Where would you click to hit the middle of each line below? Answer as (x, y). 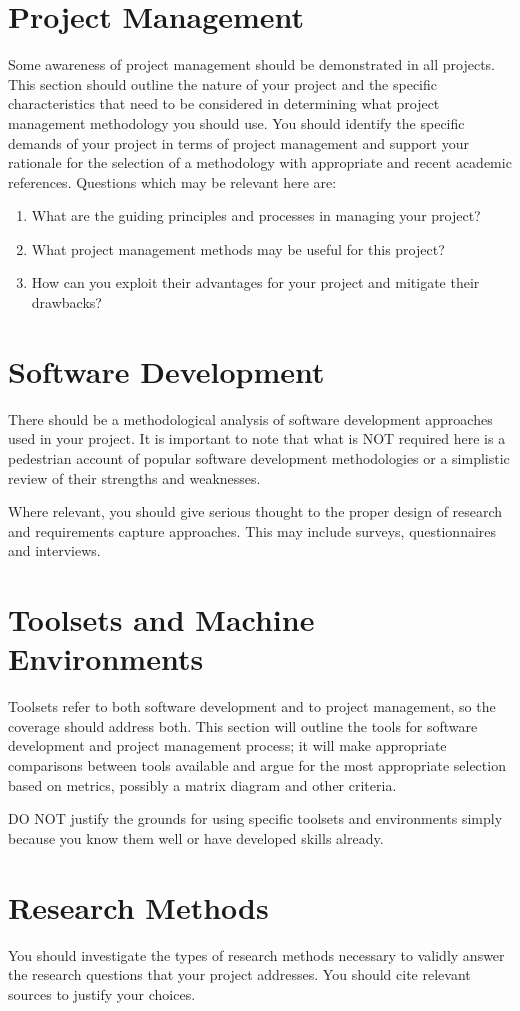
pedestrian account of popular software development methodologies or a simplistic (259, 457)
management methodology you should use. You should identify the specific (236, 122)
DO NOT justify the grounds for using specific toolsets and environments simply (255, 818)
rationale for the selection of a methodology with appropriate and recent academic (260, 162)
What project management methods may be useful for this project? (238, 248)
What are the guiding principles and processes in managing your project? (256, 215)
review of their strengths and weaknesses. (134, 477)
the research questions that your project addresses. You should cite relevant (239, 974)
